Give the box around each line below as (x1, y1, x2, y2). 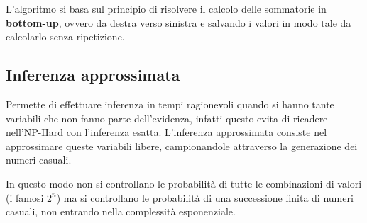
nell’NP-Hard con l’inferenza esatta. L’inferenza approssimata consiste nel (6, 125, 327, 139)
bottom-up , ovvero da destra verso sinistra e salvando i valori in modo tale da (6, 15, 351, 30)
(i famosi (6, 190, 44, 205)
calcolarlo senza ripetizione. (6, 29, 125, 44)
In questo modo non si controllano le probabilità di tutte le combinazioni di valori (6, 176, 362, 190)
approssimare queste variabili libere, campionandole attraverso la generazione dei (6, 138, 358, 153)
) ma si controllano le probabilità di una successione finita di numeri (56, 190, 354, 205)
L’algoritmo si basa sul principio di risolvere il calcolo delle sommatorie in (6, 1, 327, 16)
